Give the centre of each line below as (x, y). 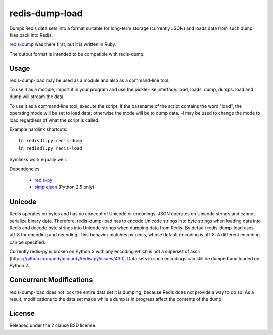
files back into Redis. (31, 35)
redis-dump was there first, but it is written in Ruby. (63, 44)
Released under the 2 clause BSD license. (53, 325)
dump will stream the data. (37, 97)
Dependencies (25, 169)
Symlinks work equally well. (38, 160)
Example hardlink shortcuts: (38, 129)
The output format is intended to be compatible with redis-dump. (77, 54)
